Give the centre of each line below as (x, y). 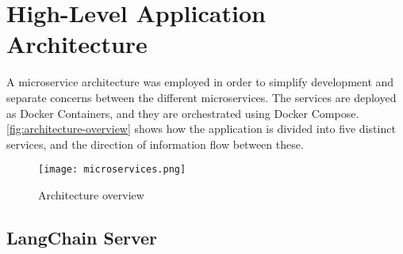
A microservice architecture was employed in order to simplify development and (200, 82)
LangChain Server (82, 237)
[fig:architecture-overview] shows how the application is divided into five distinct (201, 129)
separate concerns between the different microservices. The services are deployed (201, 97)
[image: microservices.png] (112, 170)
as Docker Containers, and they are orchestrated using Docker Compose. (183, 113)
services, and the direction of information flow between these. (155, 144)
